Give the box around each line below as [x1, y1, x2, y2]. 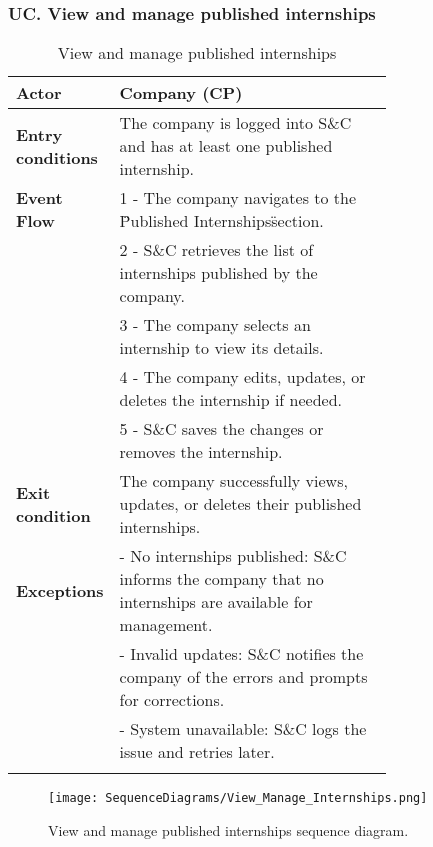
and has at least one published [119, 134, 333, 158]
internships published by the [119, 261, 318, 285]
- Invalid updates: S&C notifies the [119, 642, 364, 666]
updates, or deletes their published [119, 492, 362, 516]
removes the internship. [119, 440, 283, 464]
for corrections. [119, 688, 225, 712]
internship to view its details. [119, 336, 324, 360]
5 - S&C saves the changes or [119, 417, 324, 441]
